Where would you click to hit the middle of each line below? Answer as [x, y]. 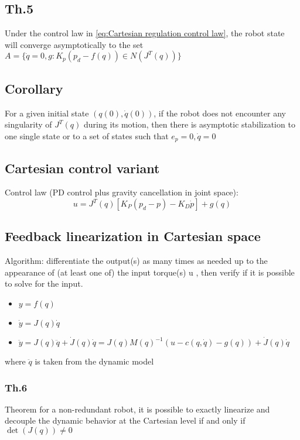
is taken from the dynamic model [94, 361]
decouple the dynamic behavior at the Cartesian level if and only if [125, 420]
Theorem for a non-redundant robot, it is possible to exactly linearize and [137, 409]
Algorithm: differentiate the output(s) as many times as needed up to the [136, 261]
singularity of [28, 124]
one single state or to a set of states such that [87, 135]
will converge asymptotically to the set [74, 44]
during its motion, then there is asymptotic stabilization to [189, 124]
